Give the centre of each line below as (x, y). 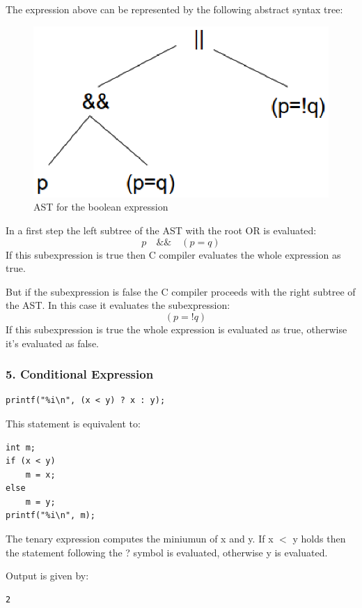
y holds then (319, 539)
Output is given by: (47, 576)
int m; (21, 447)
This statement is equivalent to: (73, 423)
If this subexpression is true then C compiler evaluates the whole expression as (173, 254)
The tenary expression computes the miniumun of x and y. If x (140, 539)
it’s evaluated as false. (52, 343)
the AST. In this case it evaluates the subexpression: (118, 305)
